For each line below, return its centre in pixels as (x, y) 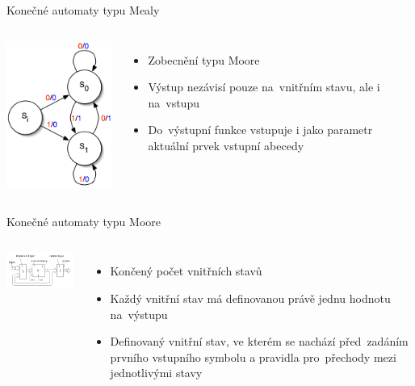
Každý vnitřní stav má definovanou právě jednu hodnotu (250, 298)
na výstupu (139, 314)
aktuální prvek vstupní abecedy (226, 145)
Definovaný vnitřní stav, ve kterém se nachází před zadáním (259, 341)
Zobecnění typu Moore (204, 59)
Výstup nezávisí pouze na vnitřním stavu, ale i (264, 87)
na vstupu (174, 102)
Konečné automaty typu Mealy (83, 10)
